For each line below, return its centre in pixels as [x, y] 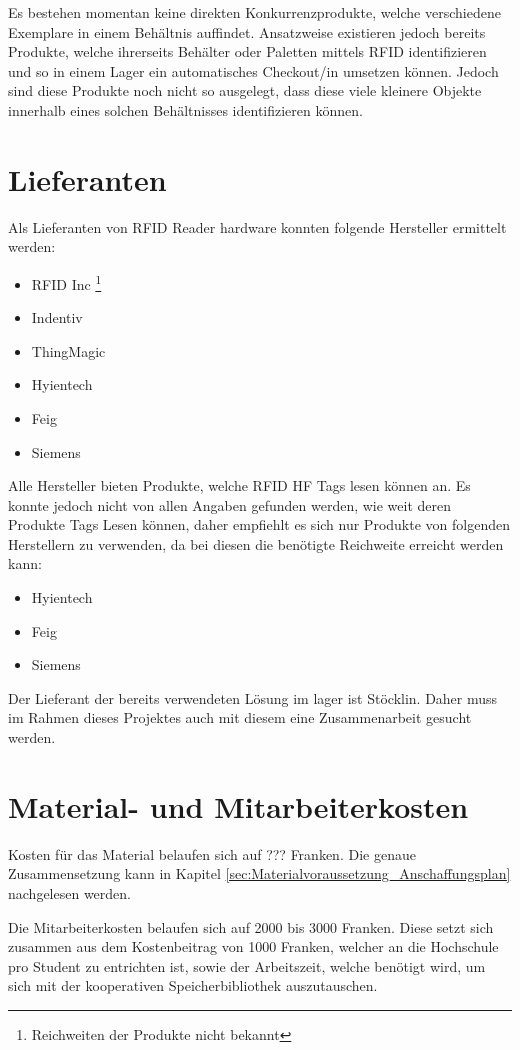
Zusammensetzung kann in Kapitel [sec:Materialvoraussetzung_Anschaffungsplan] [259, 873]
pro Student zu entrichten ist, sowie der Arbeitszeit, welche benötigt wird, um [247, 965]
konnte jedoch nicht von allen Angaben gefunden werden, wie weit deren [230, 504]
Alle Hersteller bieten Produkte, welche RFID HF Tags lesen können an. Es [239, 485]
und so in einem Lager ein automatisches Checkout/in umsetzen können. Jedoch [253, 70]
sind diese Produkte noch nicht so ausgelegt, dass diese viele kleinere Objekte [245, 90]
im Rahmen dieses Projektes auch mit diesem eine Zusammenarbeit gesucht [240, 717]
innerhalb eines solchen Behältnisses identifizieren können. [185, 109]
